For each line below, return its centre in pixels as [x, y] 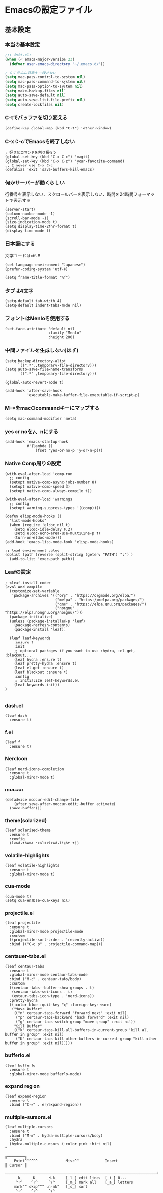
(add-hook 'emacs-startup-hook [37, 442]
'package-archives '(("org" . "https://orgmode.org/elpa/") [73, 595]
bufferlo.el [18, 1055]
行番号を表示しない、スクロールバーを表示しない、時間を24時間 [69, 194]
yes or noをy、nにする [32, 431]
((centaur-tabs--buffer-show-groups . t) [52, 988]
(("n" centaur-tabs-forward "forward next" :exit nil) [70, 1013]
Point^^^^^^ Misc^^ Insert [66, 1161]
